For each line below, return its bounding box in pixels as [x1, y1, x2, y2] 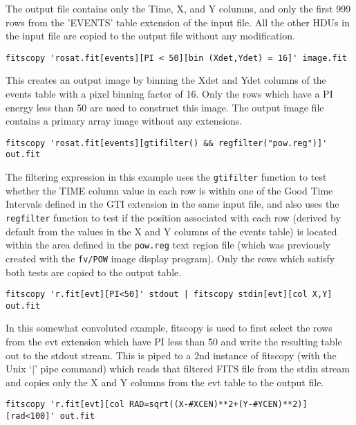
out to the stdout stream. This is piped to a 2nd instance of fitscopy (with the [6, 347, 337, 362]
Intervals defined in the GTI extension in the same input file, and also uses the [6, 197, 339, 211]
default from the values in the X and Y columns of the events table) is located [6, 224, 337, 238]
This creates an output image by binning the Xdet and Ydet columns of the [6, 73, 326, 87]
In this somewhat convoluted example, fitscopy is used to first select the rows [6, 320, 332, 335]
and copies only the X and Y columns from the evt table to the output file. [6, 374, 324, 389]
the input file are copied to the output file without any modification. [6, 28, 295, 43]
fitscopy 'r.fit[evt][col [6, 399, 124, 410]
